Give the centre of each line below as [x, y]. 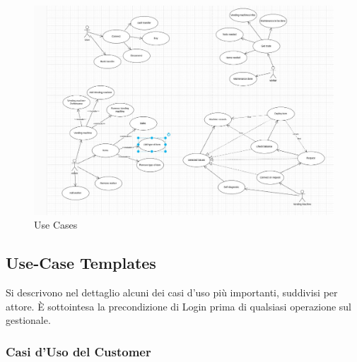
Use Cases [56, 225]
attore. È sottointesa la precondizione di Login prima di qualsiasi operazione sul [179, 306]
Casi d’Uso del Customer [78, 351]
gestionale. [28, 320]
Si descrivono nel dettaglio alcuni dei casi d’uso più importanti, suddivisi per [172, 292]
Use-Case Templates [81, 263]
